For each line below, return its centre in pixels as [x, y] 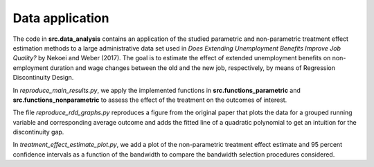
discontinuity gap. [38, 132]
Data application [61, 18]
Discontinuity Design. [43, 78]
